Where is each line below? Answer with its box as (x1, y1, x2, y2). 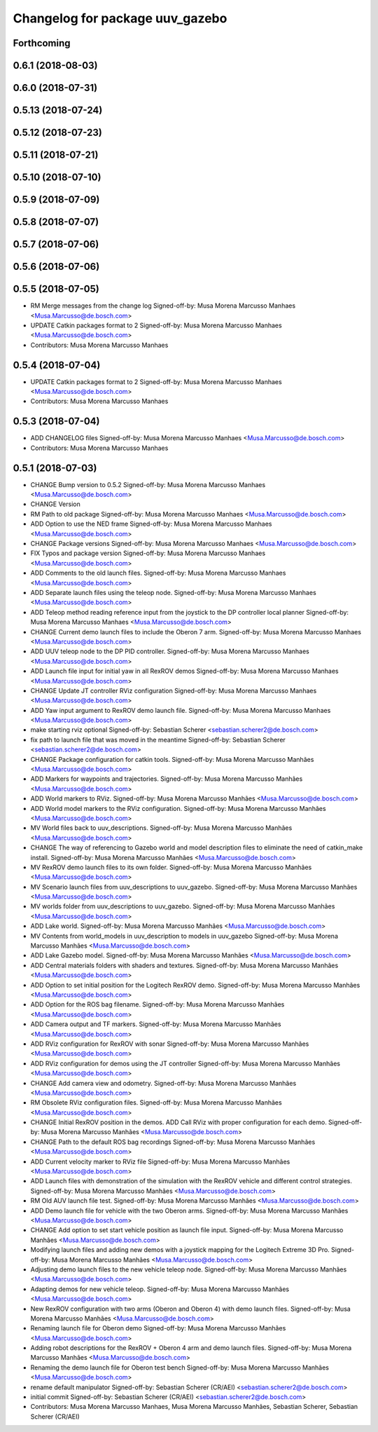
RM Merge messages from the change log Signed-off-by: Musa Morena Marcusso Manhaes (30, 301, 296, 310)
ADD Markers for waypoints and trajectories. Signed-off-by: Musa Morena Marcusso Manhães (30, 775, 303, 783)
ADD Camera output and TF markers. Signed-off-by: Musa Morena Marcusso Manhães (30, 1020, 281, 1028)
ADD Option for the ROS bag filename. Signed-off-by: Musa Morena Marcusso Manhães (30, 1000, 285, 1009)
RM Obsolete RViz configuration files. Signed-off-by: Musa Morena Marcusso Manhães (30, 1098, 283, 1107)
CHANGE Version (30, 500, 80, 508)
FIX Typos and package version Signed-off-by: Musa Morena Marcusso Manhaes (30, 549, 266, 557)
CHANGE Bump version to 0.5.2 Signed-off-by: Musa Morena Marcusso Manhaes (30, 480, 266, 489)
